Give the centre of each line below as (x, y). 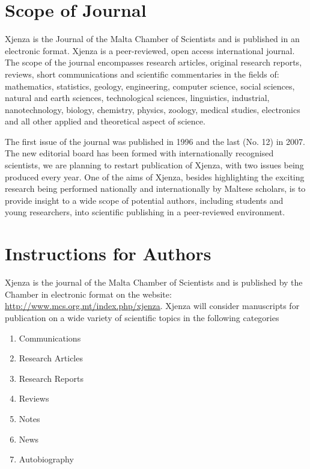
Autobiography (46, 459)
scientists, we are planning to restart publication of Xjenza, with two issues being (154, 165)
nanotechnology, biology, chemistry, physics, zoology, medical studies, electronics (153, 109)
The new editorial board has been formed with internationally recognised (139, 153)
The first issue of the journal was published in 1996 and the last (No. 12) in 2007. (155, 141)
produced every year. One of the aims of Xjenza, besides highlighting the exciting (155, 176)
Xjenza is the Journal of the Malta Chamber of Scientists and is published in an (152, 39)
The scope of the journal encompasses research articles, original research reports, (153, 62)
